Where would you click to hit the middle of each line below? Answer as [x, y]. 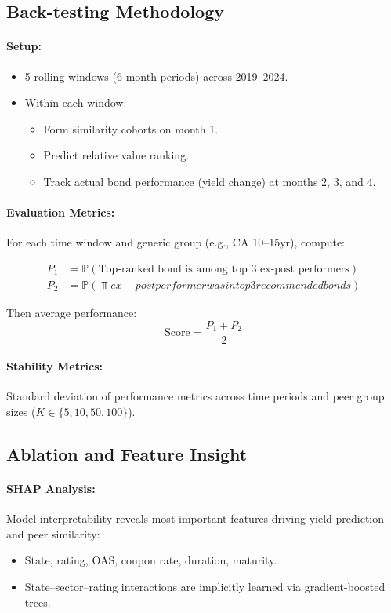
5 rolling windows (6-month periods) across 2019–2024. [156, 76]
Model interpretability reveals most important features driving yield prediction [195, 518]
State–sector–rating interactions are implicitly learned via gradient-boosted [205, 586]
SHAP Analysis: [51, 489]
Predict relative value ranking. [116, 155]
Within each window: [76, 102]
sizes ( [21, 412]
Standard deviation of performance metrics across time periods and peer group [195, 396]
